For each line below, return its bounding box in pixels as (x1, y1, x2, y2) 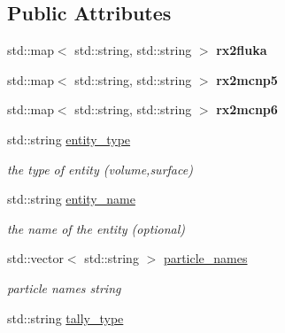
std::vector (7, 249, 64, 267)
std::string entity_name (7, 190, 135, 208)
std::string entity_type (7, 129, 131, 148)
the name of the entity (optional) (7, 219, 186, 237)
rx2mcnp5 (216, 70, 278, 89)
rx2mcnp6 (216, 100, 278, 119)
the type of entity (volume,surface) (7, 159, 193, 178)
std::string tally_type (7, 308, 124, 327)
